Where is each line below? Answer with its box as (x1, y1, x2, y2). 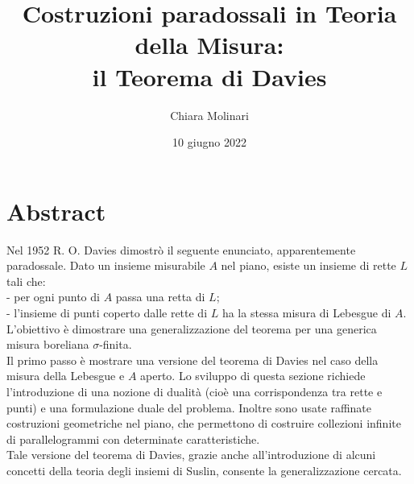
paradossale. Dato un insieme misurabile (6, 257, 205, 274)
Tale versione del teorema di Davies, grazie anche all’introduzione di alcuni (6, 446, 376, 463)
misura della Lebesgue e (6, 367, 125, 384)
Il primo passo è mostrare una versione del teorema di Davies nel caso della (6, 351, 379, 368)
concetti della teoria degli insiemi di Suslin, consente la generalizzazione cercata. (6, 461, 402, 478)
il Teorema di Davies (92, 60, 327, 93)
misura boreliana (6, 336, 89, 353)
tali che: (6, 272, 46, 289)
